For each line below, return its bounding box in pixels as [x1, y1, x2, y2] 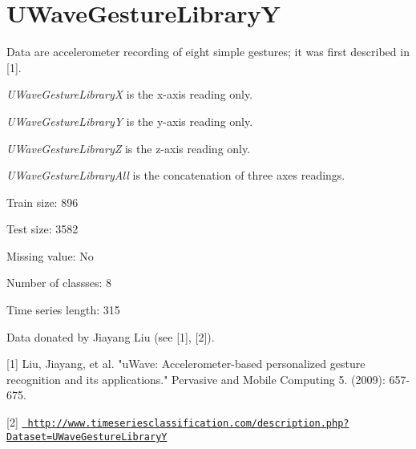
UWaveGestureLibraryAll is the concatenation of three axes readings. [6, 167, 345, 184]
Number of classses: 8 [6, 274, 111, 291]
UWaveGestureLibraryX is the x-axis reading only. [6, 86, 253, 103]
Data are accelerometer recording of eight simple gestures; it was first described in [6, 43, 410, 60]
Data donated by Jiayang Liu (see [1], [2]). [6, 328, 215, 345]
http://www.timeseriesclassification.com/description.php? [27, 418, 349, 430]
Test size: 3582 [6, 220, 79, 237]
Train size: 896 [6, 193, 79, 210]
